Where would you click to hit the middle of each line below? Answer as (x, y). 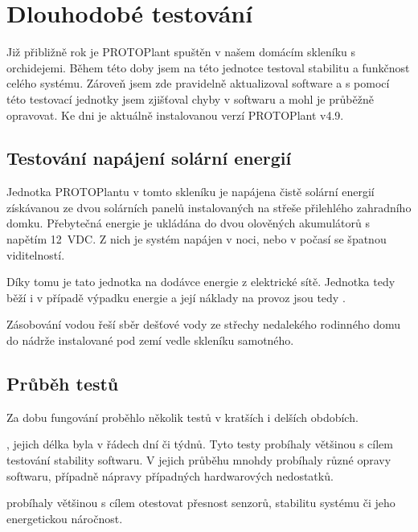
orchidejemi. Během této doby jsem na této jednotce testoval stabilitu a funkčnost (208, 67)
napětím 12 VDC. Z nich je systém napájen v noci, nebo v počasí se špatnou (197, 239)
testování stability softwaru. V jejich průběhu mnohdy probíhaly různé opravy (199, 460)
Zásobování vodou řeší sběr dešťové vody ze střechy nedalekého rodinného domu (204, 324)
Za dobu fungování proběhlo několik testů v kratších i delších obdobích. (182, 417)
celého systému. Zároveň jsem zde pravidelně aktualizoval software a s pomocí (198, 83)
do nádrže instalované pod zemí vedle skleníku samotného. (150, 340)
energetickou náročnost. (65, 518)
